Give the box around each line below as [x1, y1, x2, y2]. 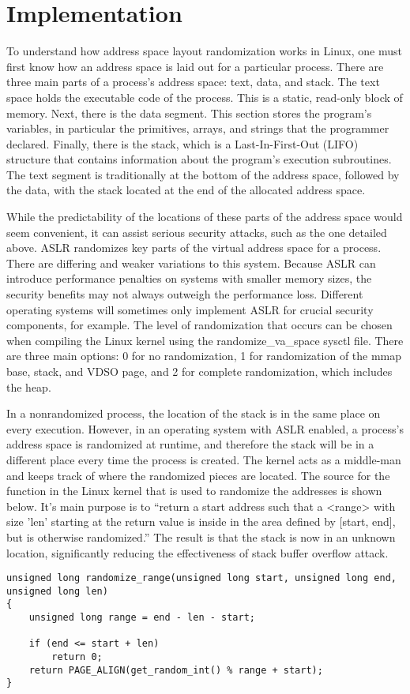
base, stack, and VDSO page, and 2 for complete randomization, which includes [6, 363, 393, 379]
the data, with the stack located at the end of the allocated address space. [6, 182, 366, 198]
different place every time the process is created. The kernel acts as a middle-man [6, 451, 401, 467]
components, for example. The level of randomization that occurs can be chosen [6, 317, 393, 333]
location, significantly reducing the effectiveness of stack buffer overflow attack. [6, 544, 389, 561]
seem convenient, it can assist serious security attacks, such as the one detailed [6, 223, 387, 240]
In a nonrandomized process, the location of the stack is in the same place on [6, 405, 381, 422]
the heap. [6, 378, 51, 395]
